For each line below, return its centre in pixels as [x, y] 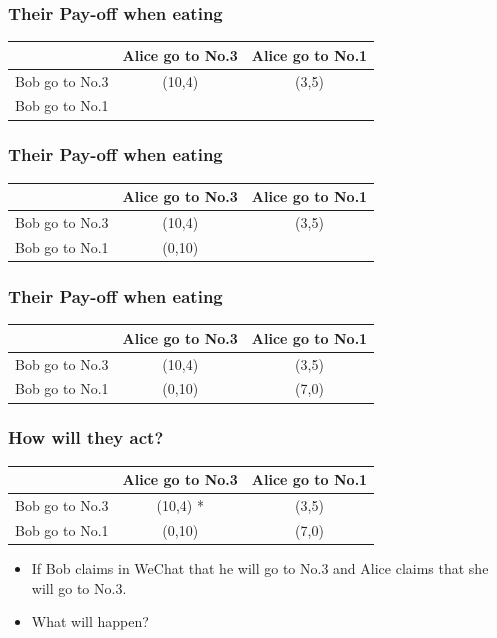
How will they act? [86, 437]
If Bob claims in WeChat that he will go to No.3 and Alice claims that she [260, 568]
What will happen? [90, 621]
